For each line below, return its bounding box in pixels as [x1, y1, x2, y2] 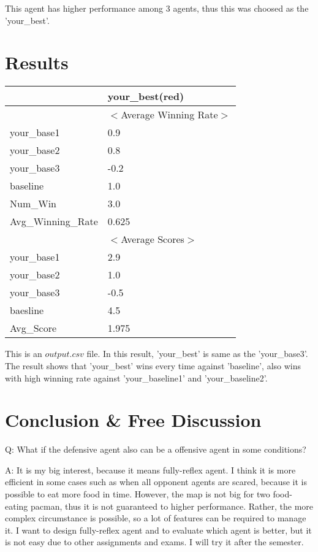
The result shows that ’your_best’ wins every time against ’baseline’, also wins [5, 359, 301, 372]
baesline [10, 303, 44, 318]
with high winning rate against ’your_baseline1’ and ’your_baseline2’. [5, 371, 268, 384]
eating [5, 499, 28, 512]
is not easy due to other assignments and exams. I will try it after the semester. [5, 535, 304, 548]
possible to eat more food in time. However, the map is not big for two [5, 488, 270, 500]
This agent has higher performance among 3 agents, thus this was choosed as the [5, 2, 309, 14]
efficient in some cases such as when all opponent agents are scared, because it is [5, 475, 307, 488]
